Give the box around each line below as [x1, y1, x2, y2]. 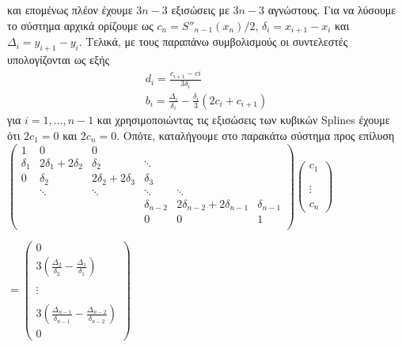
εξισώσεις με [171, 2, 229, 17]
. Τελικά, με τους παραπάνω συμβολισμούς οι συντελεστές [78, 33, 348, 50]
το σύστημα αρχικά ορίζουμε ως [7, 17, 154, 33]
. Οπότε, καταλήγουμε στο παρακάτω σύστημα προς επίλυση [116, 126, 395, 143]
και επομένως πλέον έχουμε [7, 2, 133, 17]
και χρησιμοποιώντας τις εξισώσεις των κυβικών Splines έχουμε [97, 111, 390, 128]
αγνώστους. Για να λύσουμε [267, 2, 396, 17]
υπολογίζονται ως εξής [7, 51, 110, 67]
